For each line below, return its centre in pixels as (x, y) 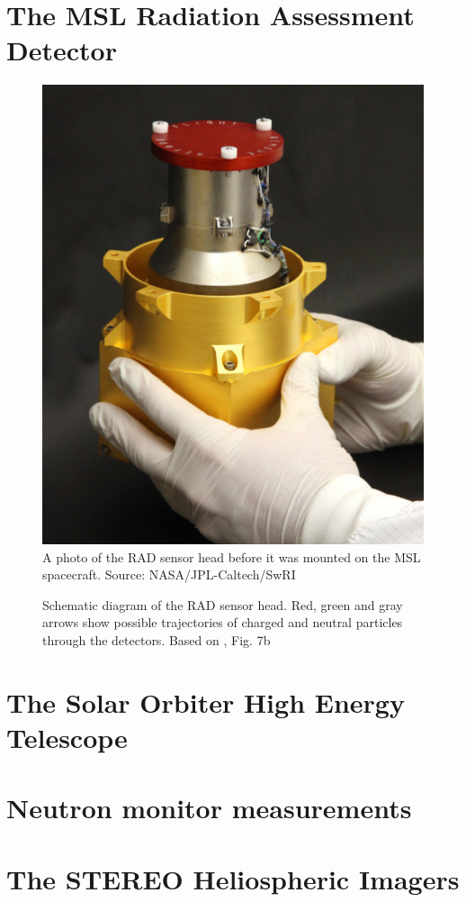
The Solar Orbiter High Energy (206, 702)
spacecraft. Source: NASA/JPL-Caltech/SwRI (169, 574)
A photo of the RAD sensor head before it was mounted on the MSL (232, 556)
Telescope (67, 737)
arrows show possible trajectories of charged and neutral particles (223, 622)
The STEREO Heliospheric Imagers (233, 878)
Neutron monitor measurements (209, 808)
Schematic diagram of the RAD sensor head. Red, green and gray (223, 604)
